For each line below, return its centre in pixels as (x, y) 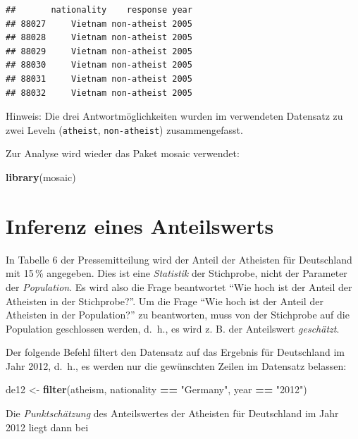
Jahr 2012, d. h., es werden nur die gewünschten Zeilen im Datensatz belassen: (176, 365)
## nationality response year (99, 10)
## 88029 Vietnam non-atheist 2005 (99, 51)
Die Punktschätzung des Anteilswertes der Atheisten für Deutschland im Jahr (172, 413)
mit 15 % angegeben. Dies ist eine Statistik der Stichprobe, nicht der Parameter (177, 273)
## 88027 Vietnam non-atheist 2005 (99, 24)
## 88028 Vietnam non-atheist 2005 (99, 38)
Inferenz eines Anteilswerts (140, 225)
